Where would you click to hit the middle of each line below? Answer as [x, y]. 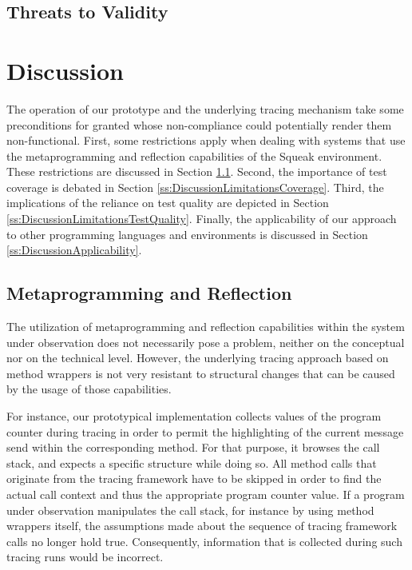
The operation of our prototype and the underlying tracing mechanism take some [205, 108]
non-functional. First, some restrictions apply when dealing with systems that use [206, 140]
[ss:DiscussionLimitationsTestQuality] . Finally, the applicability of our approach [202, 219]
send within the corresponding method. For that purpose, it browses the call [193, 447]
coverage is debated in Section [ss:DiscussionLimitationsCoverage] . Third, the [195, 187]
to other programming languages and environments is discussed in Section [187, 234]
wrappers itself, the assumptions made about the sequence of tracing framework [202, 526]
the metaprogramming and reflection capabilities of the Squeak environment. [194, 155]
